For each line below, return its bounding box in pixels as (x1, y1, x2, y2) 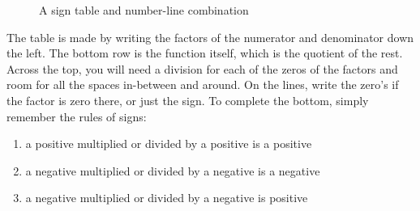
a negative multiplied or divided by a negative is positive (25, 189, 308, 206)
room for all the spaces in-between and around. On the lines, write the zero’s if (6, 76, 399, 93)
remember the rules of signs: (6, 108, 147, 124)
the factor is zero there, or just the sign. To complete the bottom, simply (6, 91, 369, 108)
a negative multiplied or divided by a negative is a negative (25, 162, 320, 179)
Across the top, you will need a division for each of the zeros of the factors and (6, 60, 398, 77)
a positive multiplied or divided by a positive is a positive (25, 135, 312, 152)
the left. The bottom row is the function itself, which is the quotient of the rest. (6, 44, 403, 61)
